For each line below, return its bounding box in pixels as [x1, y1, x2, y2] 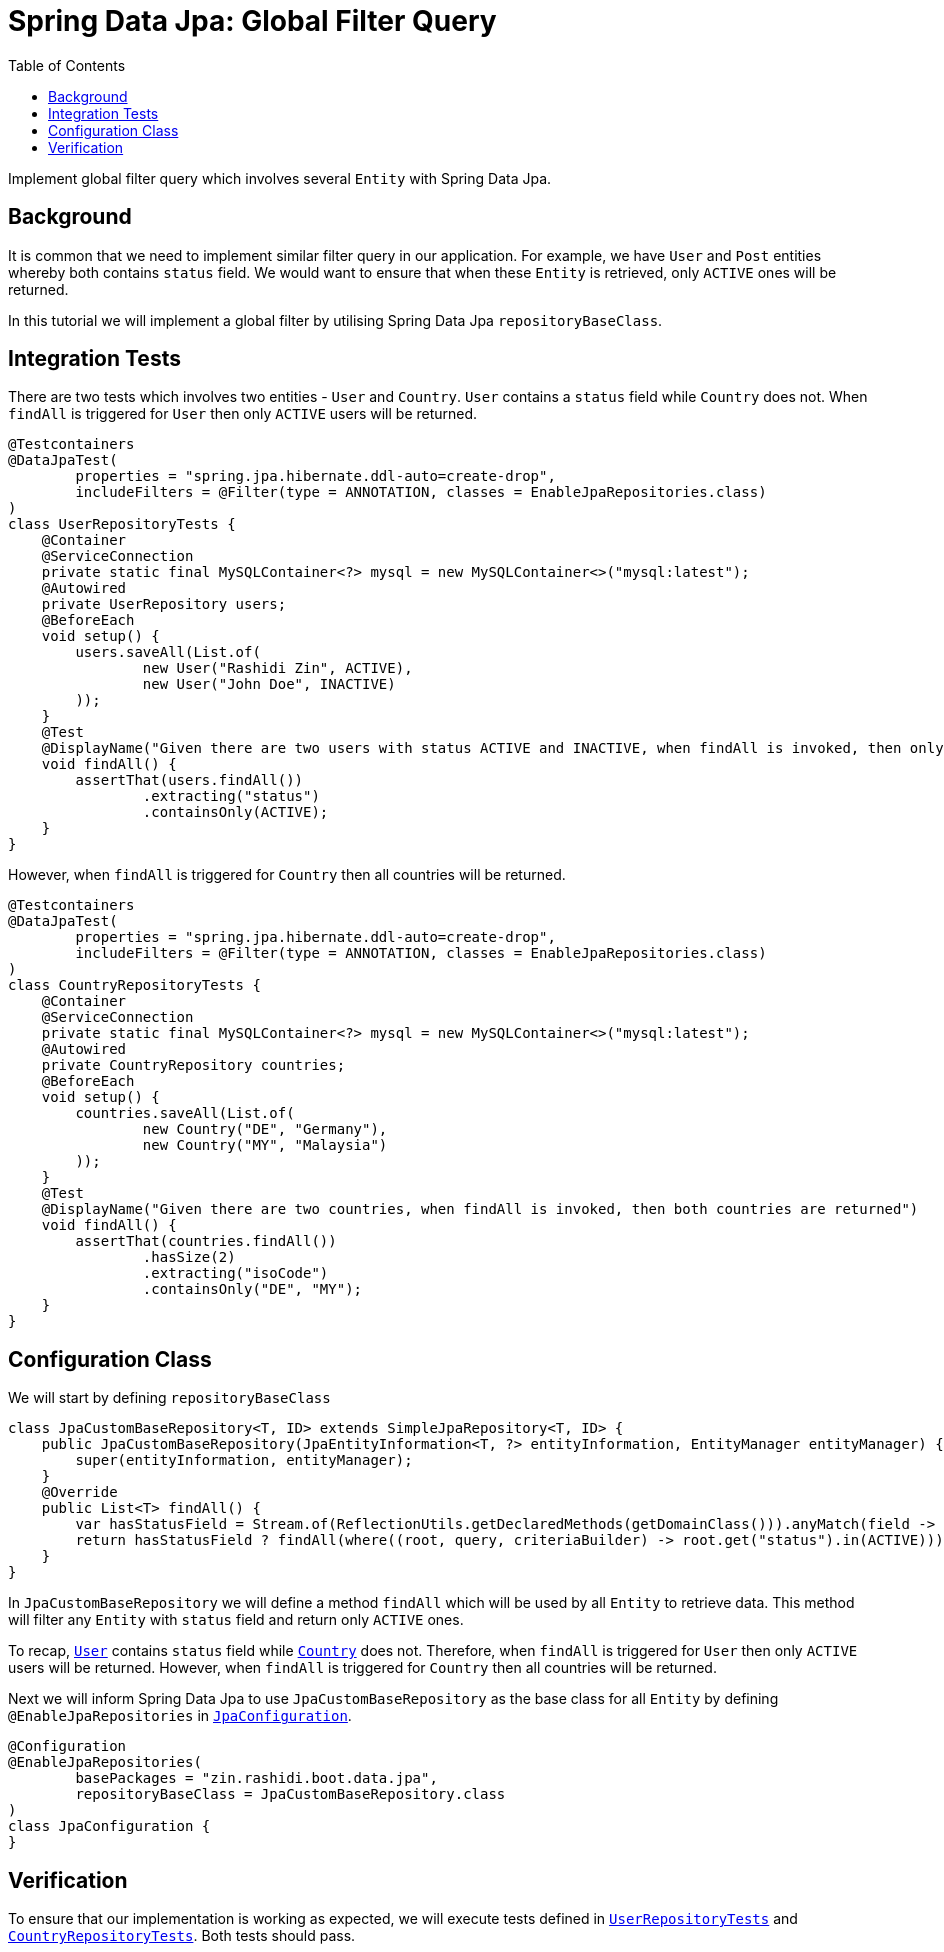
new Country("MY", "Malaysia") [142, 1137, 388, 1154]
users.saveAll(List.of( [75, 644, 261, 661]
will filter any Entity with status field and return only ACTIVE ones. [8, 1611, 464, 1629]
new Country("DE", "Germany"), [142, 1121, 388, 1138]
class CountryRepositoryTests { [8, 977, 261, 994]
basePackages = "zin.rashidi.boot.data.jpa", [75, 1770, 438, 1787]
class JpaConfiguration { [8, 1818, 211, 1835]
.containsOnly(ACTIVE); [142, 804, 329, 821]
